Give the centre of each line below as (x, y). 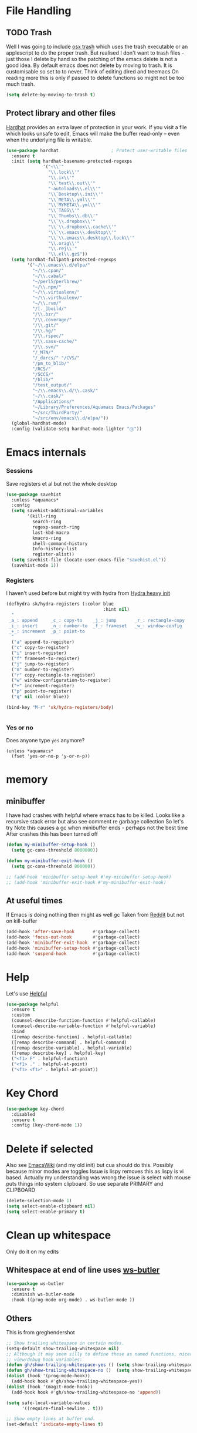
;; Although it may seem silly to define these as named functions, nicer (99, 1354)
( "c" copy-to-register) (40, 648)
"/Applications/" (53, 401)
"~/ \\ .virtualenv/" (56, 292)
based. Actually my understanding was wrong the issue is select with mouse (98, 1178)
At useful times (35, 901)
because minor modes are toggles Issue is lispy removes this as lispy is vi (95, 1171)
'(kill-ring (42, 516)
